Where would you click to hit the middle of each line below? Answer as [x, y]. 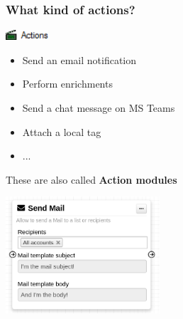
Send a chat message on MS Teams [99, 108]
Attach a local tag [62, 131]
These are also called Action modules [91, 179]
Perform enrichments [67, 84]
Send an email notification [79, 59]
